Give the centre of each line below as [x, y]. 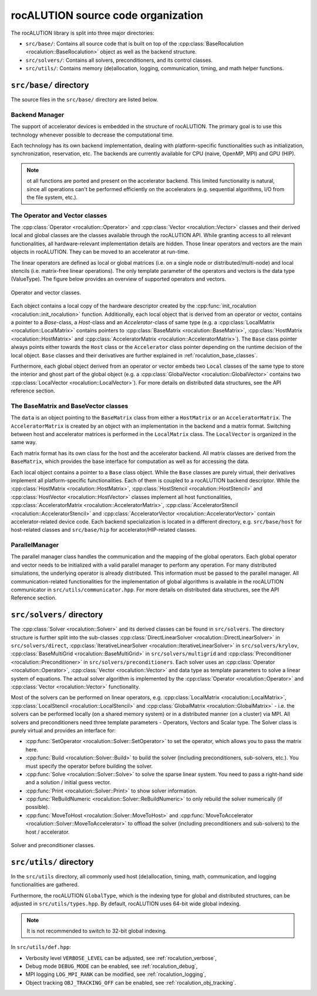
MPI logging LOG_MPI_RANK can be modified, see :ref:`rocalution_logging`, [116, 974]
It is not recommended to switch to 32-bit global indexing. [97, 931]
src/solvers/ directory [57, 615]
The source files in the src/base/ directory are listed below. [85, 99]
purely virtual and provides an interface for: [63, 730]
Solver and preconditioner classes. [53, 845]
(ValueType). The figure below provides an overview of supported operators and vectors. [118, 279]
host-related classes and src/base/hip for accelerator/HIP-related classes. [104, 530]
